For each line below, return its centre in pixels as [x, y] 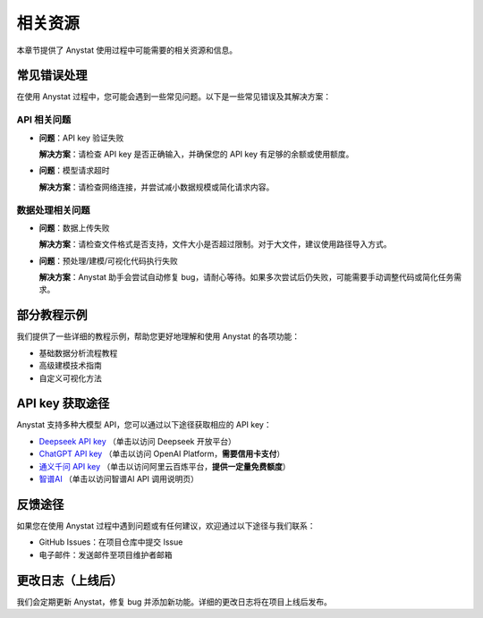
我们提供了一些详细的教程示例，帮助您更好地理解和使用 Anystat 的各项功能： [158, 336]
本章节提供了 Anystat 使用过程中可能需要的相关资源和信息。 [127, 50]
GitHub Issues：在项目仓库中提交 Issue [111, 542]
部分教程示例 [52, 315]
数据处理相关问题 [53, 210]
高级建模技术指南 [70, 366]
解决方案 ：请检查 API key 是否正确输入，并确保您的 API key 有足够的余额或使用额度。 [196, 154]
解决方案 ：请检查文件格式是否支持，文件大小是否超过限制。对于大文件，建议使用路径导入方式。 [215, 244]
